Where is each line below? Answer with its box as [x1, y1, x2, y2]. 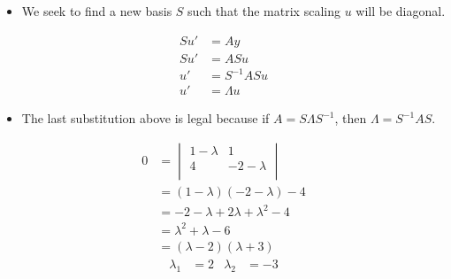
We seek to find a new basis [21, 2, 172, 19]
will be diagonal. [355, 2, 446, 19]
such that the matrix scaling [187, 2, 340, 19]
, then [334, 109, 367, 128]
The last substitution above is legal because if [21, 109, 270, 128]
